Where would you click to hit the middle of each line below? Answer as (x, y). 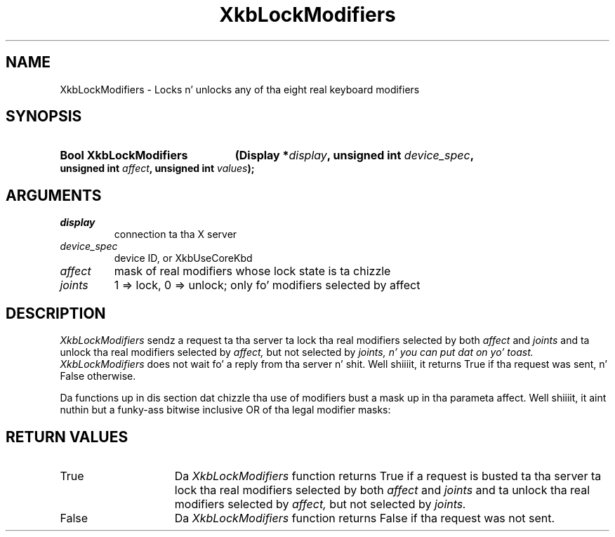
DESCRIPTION (56, 313)
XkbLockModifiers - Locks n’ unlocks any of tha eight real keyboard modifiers (240, 89)
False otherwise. (98, 376)
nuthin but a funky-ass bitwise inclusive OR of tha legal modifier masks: (225, 410)
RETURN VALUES (67, 437)
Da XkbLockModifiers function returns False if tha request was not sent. (365, 518)
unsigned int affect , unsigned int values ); (157, 168)
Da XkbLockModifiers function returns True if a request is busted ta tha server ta (388, 476)
